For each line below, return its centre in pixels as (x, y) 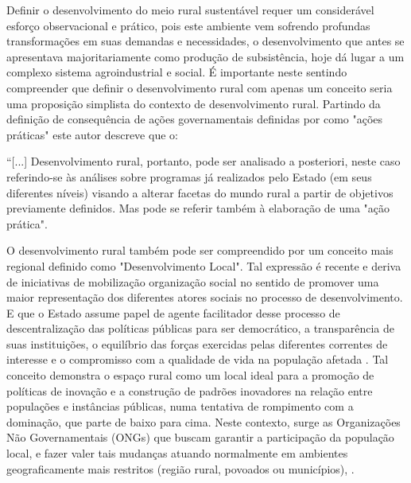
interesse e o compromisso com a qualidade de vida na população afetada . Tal (198, 359)
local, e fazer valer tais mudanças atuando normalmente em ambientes (177, 453)
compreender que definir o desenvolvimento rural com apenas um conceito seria (200, 87)
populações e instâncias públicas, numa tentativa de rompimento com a (180, 406)
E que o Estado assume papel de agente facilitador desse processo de (173, 312)
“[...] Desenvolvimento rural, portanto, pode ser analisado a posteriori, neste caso (204, 161)
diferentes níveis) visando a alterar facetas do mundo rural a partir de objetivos (200, 192)
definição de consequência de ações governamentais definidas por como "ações (195, 119)
